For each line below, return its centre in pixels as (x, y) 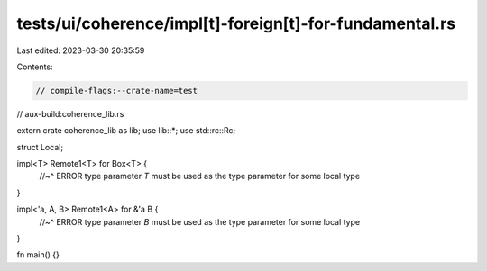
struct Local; (40, 147)
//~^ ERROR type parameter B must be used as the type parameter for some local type (200, 221)
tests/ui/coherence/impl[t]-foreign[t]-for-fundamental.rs (236, 23)
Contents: (35, 67)
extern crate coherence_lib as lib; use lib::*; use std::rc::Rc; (126, 131)
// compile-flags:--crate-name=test (117, 90)
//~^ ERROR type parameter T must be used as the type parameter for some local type (200, 176)
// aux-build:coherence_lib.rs (70, 113)
